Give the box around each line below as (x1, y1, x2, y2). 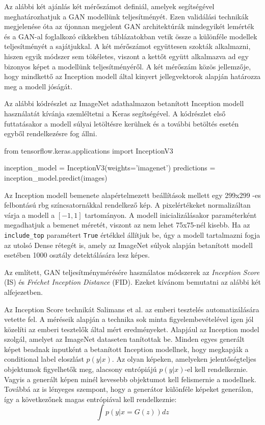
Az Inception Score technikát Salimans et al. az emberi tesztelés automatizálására (4, 304, 259, 314)
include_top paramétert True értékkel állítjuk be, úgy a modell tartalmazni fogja (4, 229, 260, 240)
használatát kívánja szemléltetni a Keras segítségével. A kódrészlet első (4, 108, 226, 118)
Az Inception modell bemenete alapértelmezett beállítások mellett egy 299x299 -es (4, 189, 261, 200)
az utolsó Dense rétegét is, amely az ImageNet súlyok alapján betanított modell (4, 239, 253, 250)
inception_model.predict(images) (4, 172, 108, 183)
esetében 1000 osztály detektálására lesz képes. (4, 249, 150, 260)
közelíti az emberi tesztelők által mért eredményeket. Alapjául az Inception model (4, 323, 259, 334)
